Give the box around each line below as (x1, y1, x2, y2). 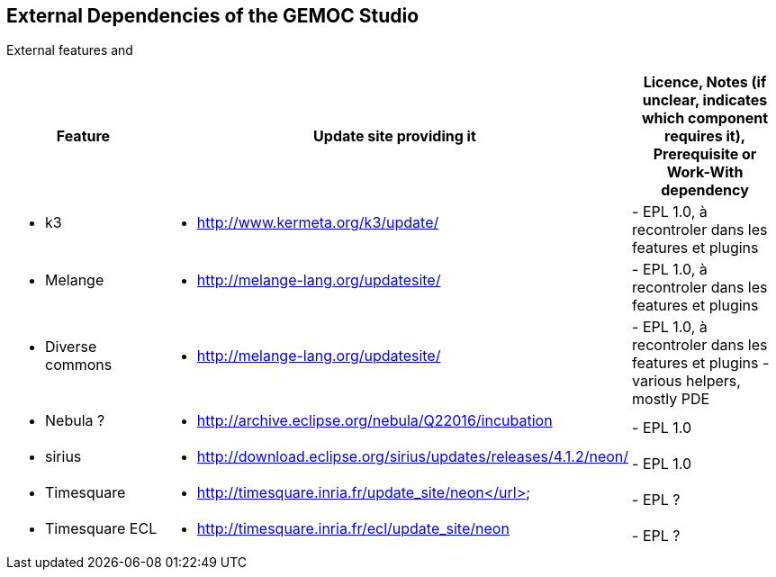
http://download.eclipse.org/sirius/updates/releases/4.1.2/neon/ (196, 447, 629, 466)
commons (45, 356, 113, 374)
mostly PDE (632, 390, 710, 409)
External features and (6, 42, 133, 59)
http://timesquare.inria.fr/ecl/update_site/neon (196, 519, 510, 538)
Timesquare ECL (45, 519, 158, 538)
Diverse (45, 338, 97, 356)
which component (641, 109, 769, 128)
